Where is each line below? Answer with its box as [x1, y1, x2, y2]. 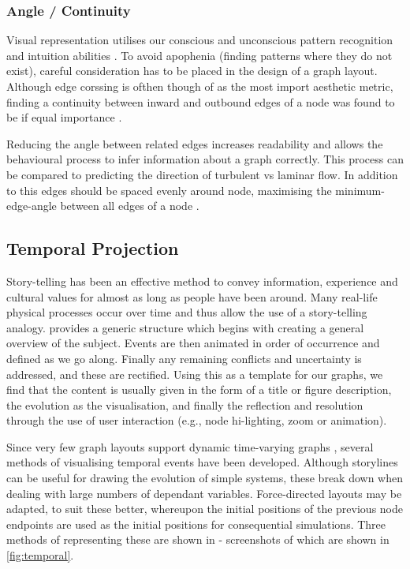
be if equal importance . [6, 109, 122, 125]
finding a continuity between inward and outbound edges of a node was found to [6, 93, 395, 110]
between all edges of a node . [60, 197, 199, 214]
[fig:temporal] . [6, 547, 74, 563]
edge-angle [6, 197, 57, 214]
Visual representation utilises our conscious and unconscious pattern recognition [6, 32, 393, 48]
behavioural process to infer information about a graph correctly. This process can [6, 151, 404, 167]
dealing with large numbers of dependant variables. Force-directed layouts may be [6, 485, 402, 501]
